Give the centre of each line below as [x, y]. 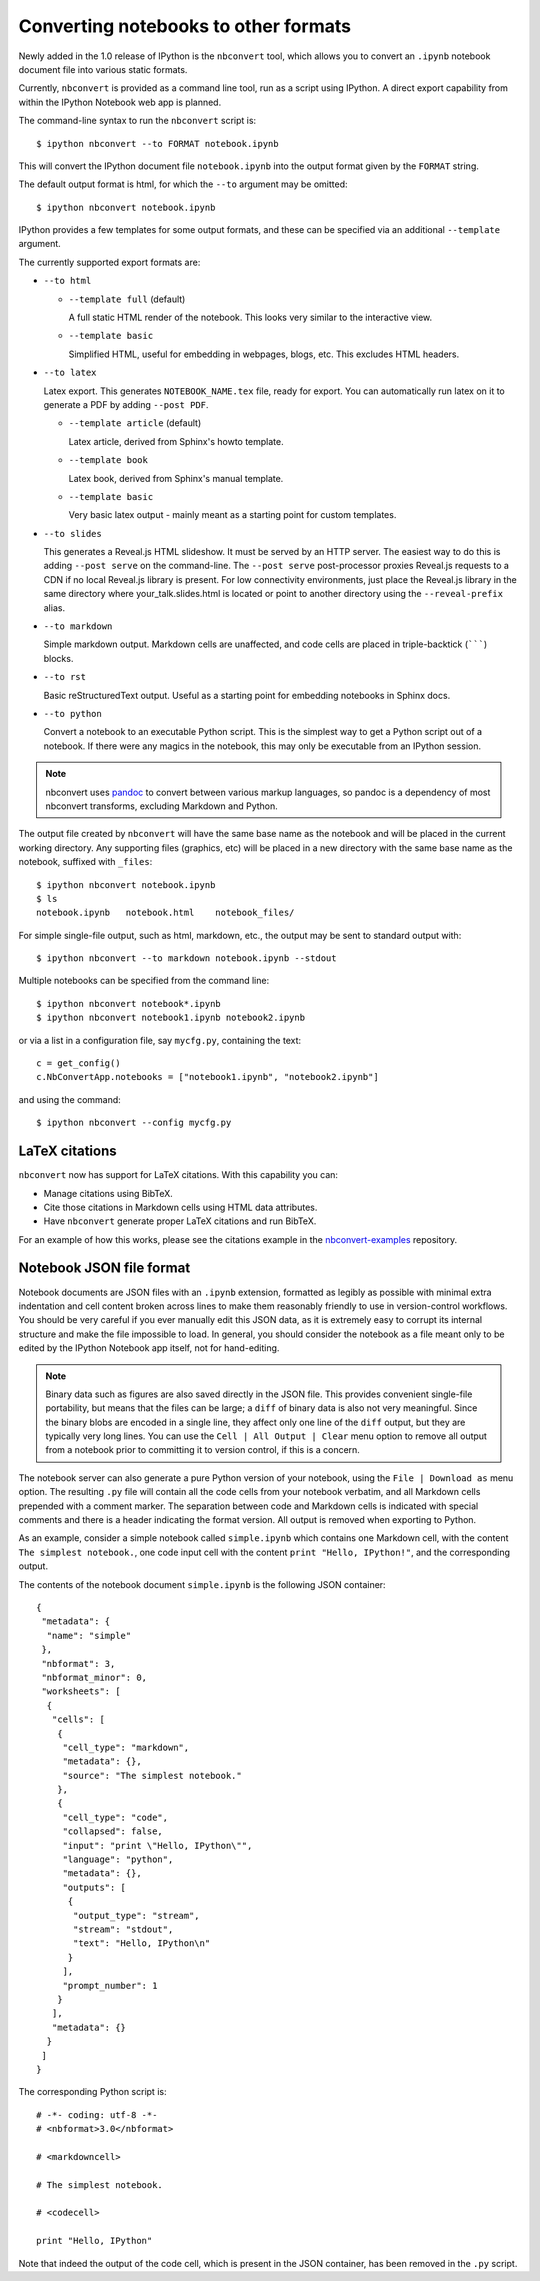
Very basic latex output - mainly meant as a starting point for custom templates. [232, 515]
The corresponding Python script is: [92, 2092]
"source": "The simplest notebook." [152, 1775]
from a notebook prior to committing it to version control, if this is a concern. [202, 1450]
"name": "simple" [89, 1635]
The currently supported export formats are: [109, 262]
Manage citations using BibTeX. [108, 1193]
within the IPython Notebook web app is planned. [120, 102]
